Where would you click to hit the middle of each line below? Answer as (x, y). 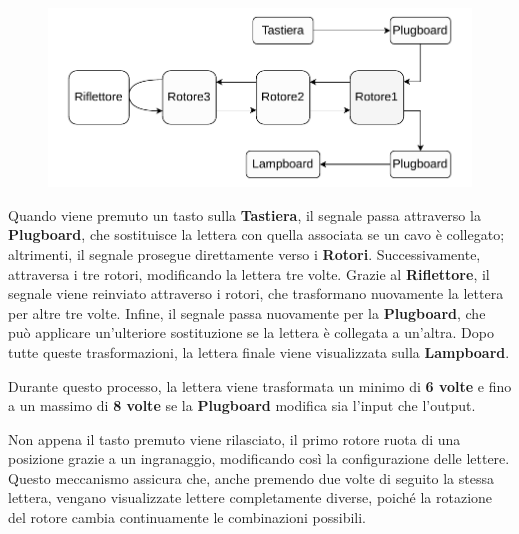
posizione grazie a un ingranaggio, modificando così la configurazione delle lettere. (259, 458)
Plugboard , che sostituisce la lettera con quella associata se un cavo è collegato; (256, 234)
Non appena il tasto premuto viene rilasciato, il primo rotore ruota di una (234, 438)
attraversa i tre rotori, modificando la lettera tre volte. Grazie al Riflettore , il (249, 273)
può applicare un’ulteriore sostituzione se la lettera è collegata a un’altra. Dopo (251, 332)
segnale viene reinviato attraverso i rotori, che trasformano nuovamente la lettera (256, 293)
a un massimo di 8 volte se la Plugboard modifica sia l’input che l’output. (242, 405)
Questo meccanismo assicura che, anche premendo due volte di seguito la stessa (251, 477)
